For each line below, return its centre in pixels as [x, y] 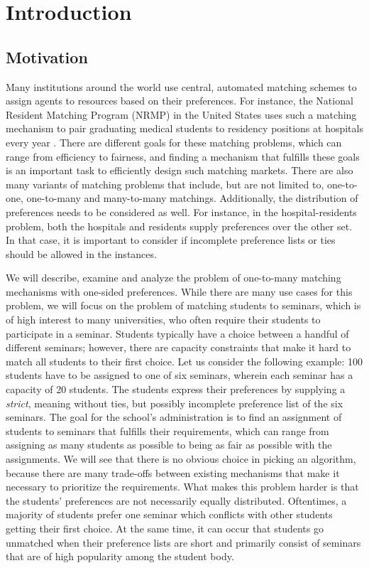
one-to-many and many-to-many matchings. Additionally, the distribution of [192, 198]
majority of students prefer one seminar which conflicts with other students [169, 514]
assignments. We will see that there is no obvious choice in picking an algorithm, [181, 459]
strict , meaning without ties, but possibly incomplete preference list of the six [175, 403]
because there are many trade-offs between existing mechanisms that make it [173, 472]
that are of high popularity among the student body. [120, 556]
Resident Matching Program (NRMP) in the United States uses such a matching [181, 114]
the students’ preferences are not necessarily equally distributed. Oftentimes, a [176, 500]
